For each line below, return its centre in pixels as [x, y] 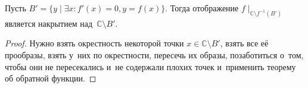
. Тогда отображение [202, 8]
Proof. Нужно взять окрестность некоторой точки [94, 43]
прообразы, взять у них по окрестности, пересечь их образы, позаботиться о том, [154, 55]
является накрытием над [49, 23]
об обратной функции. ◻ [51, 78]
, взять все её [244, 43]
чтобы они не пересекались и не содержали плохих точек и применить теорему [150, 66]
